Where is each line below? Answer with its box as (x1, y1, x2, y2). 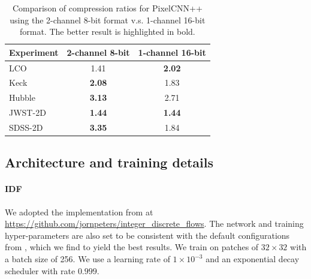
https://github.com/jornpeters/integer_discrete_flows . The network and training (5, 217, 304, 230)
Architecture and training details (5, 153, 214, 172)
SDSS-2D (9, 121, 43, 133)
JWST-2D (9, 106, 46, 119)
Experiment (9, 46, 59, 58)
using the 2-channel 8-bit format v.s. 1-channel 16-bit (10, 13, 206, 26)
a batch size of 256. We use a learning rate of (5, 253, 170, 265)
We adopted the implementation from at (5, 205, 153, 218)
